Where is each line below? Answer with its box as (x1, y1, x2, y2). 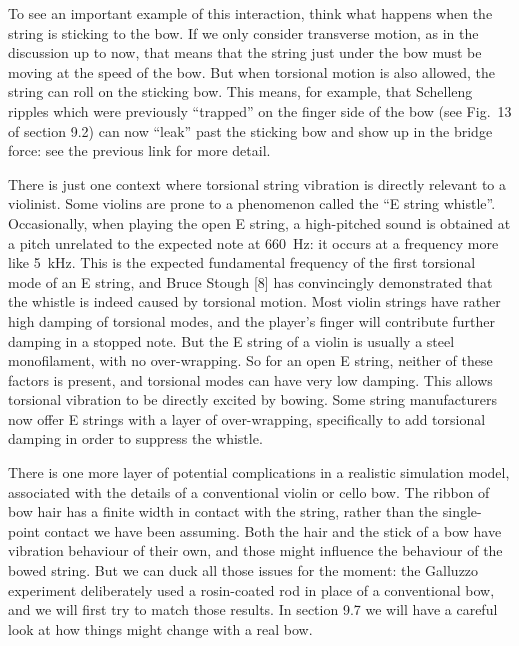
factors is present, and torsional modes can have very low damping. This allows (8, 369, 493, 390)
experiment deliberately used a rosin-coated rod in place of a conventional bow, (8, 579, 495, 600)
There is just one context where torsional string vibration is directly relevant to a (8, 173, 507, 194)
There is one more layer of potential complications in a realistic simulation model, (8, 462, 510, 483)
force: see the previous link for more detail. (8, 140, 271, 161)
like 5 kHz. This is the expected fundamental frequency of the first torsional (8, 252, 476, 273)
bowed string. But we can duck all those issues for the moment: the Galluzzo (8, 560, 479, 581)
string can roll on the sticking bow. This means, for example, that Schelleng (8, 81, 473, 102)
